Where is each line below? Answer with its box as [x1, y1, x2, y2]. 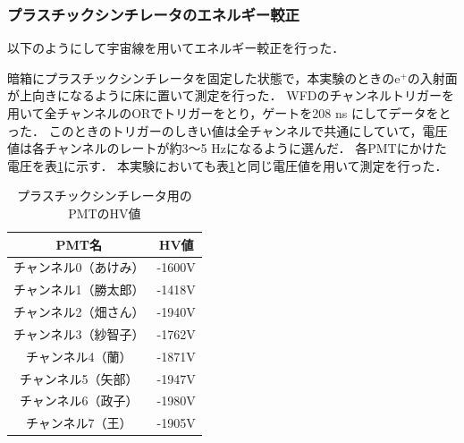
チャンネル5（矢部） [20, 369, 139, 388]
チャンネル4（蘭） [26, 346, 132, 365]
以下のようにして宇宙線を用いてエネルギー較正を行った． [7, 38, 345, 57]
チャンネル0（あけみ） [13, 258, 145, 277]
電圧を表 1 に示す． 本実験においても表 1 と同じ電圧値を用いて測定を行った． [7, 156, 448, 175]
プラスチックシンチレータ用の [17, 186, 192, 205]
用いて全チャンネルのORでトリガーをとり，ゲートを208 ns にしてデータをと [7, 104, 451, 122]
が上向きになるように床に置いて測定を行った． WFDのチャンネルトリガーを [7, 86, 455, 105]
